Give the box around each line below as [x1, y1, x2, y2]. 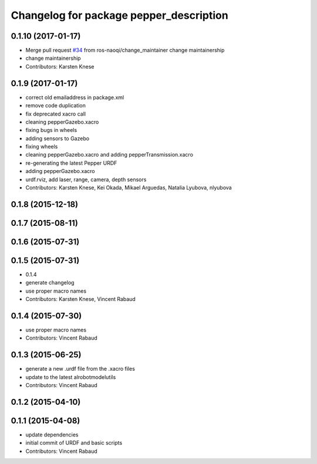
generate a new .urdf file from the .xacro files [25, 365, 135, 372]
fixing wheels [25, 143, 58, 150]
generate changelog [25, 279, 75, 286]
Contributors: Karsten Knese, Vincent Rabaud [25, 296, 136, 303]
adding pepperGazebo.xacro [25, 168, 95, 175]
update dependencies [25, 431, 79, 438]
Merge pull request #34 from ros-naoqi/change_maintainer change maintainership [25, 47, 225, 54]
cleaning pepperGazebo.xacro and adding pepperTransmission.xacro [25, 151, 194, 158]
